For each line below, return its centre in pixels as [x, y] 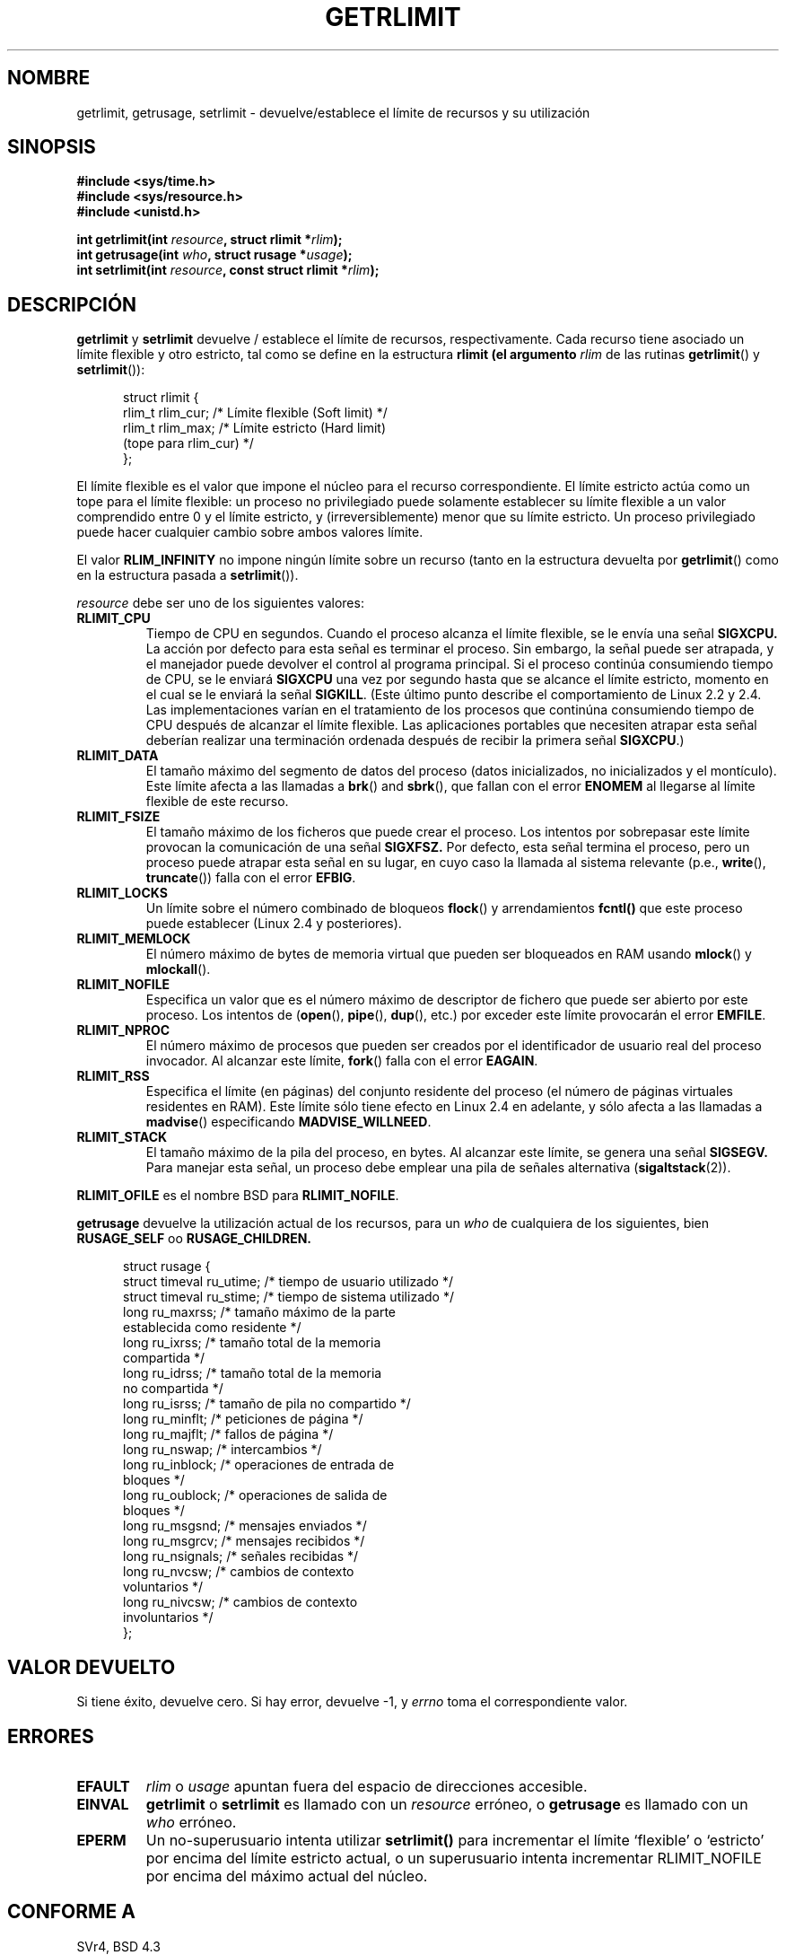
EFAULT [103, 1786]
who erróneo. [191, 1822]
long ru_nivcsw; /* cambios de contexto [240, 1602]
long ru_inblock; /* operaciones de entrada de [259, 1465]
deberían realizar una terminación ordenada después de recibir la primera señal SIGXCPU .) [415, 741]
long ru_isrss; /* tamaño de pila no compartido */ [267, 1404]
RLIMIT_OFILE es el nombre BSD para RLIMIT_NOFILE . [238, 1196]
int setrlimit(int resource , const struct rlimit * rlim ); [228, 270]
